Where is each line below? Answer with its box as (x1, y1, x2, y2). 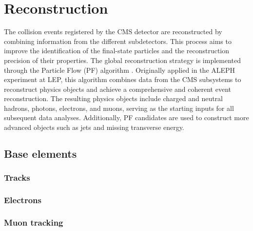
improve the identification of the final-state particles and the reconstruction (4, 45, 230, 56)
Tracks (4, 171, 30, 184)
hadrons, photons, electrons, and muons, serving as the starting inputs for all (4, 103, 234, 113)
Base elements (4, 146, 77, 161)
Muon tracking (4, 216, 63, 229)
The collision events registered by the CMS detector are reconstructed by (4, 26, 222, 37)
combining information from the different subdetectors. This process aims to (4, 36, 232, 46)
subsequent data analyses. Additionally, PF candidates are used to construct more (4, 112, 249, 123)
